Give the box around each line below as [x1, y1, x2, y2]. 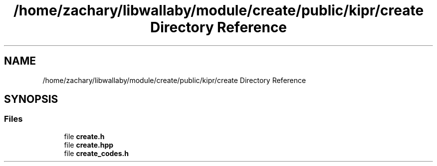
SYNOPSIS [4, 93, 58, 106]
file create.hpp [64, 140, 114, 149]
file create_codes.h [64, 149, 129, 158]
